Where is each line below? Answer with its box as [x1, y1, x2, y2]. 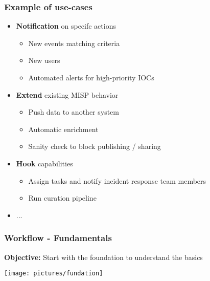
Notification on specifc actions [16, 20, 116, 31]
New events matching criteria [28, 37, 120, 48]
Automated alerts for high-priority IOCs [28, 72, 154, 82]
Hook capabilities [16, 158, 73, 168]
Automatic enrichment [28, 123, 99, 134]
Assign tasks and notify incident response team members [28, 175, 206, 186]
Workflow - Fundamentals [4, 231, 112, 244]
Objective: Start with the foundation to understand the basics [4, 251, 203, 262]
